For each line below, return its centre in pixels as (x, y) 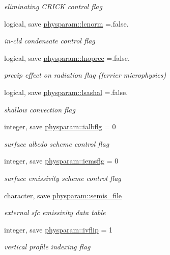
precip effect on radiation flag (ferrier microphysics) (85, 75)
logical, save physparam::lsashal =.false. (66, 92)
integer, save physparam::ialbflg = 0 (60, 126)
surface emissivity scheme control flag (63, 178)
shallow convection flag (40, 109)
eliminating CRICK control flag (53, 6)
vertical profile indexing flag (47, 247)
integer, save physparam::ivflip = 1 (58, 229)
